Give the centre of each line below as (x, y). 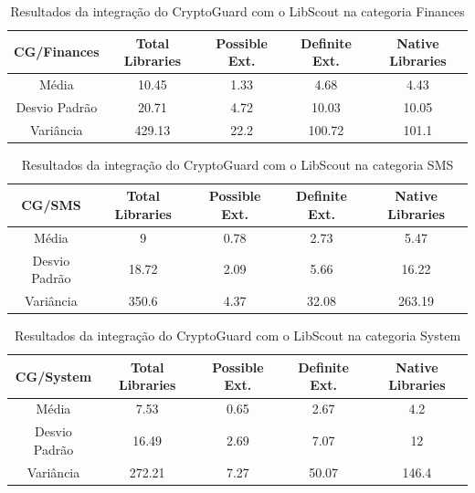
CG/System (53, 376)
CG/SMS (51, 205)
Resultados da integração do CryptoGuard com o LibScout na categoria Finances (237, 11)
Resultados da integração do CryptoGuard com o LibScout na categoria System (237, 336)
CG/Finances (57, 52)
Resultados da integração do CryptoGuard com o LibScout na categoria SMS (237, 164)
